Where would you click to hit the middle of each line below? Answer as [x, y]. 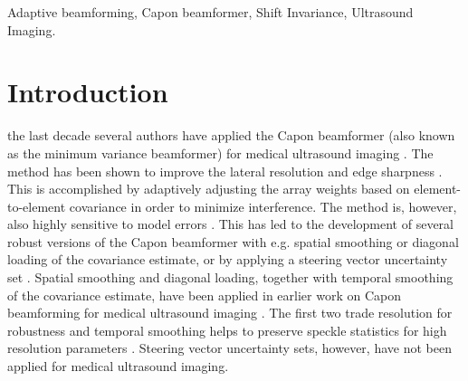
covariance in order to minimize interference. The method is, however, [263, 206]
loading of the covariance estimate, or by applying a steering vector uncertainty [228, 259]
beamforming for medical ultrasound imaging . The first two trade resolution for [230, 313]
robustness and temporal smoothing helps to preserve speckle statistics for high [227, 330]
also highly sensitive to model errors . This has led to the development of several [230, 224]
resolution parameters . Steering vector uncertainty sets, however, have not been [229, 348]
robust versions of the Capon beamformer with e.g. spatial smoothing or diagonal [233, 241]
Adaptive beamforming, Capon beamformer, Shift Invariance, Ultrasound [210, 12]
